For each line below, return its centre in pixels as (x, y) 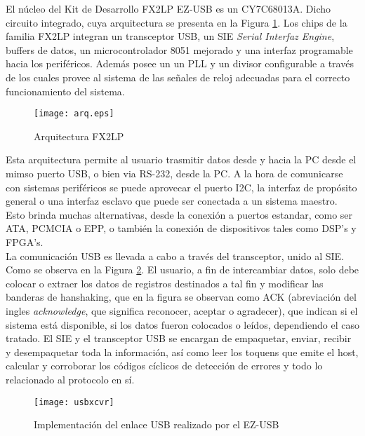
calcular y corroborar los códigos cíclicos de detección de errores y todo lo (164, 366)
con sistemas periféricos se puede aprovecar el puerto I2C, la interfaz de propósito (181, 187)
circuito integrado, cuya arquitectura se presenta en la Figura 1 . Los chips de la (177, 22)
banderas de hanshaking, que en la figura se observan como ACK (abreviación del (181, 297)
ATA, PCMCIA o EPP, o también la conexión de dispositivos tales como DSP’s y (181, 228)
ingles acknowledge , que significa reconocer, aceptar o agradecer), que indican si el (182, 310)
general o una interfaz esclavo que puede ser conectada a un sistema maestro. (172, 201)
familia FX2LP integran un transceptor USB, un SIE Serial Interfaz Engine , (170, 36)
